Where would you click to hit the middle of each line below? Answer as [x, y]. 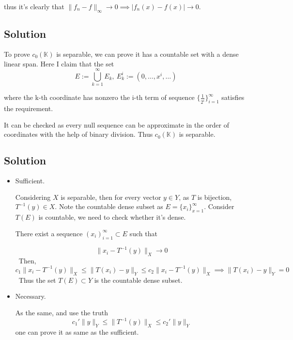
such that [143, 233]
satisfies [233, 97]
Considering [33, 197]
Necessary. [31, 296]
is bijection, [215, 197]
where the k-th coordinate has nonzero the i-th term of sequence [99, 97]
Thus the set [37, 280]
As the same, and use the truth [62, 312]
